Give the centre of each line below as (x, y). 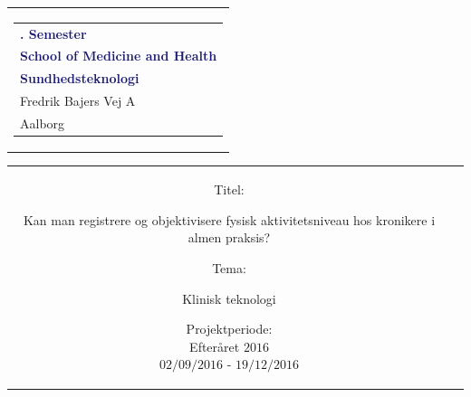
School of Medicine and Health (119, 56)
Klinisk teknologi (229, 298)
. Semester (53, 33)
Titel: (229, 189)
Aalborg (43, 123)
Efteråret (215, 346)
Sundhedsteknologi (80, 78)
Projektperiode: (229, 329)
